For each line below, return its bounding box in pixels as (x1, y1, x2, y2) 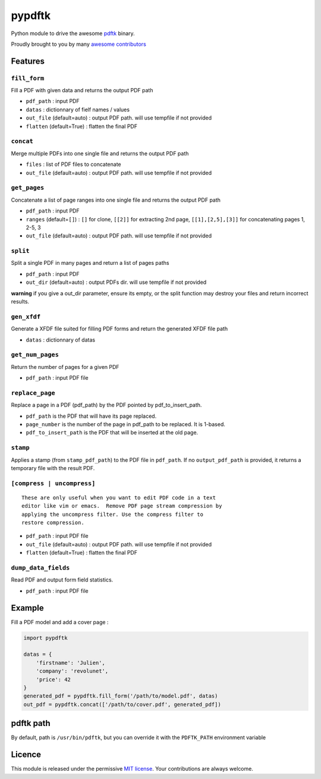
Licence (11, 750, 42, 760)
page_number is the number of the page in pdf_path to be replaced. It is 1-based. (26, 420, 226, 428)
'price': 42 (36, 676, 71, 683)
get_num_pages (11, 351, 59, 359)
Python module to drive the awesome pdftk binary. (11, 30, 135, 37)
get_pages (11, 184, 45, 192)
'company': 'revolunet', (36, 668, 109, 675)
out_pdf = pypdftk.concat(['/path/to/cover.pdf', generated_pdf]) (23, 701, 221, 708)
